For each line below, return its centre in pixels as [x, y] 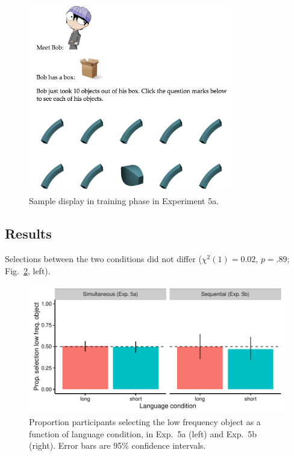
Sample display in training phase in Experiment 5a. [124, 201]
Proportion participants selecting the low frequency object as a [145, 421]
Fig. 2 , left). [28, 270]
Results [28, 233]
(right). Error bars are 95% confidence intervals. [117, 445]
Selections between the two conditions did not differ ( [103, 259]
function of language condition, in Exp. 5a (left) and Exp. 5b [143, 433]
